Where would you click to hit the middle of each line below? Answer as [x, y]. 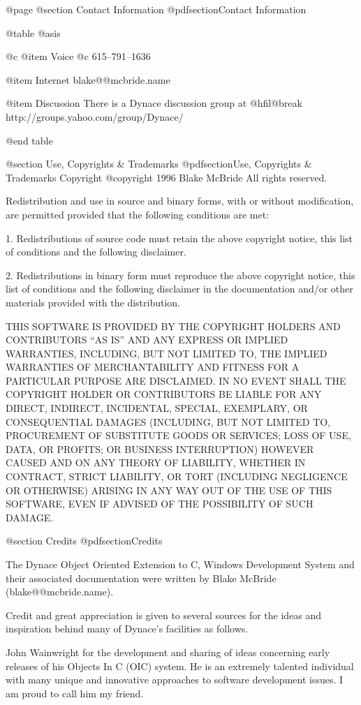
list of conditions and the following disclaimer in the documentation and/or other [179, 289]
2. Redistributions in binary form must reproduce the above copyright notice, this [180, 275]
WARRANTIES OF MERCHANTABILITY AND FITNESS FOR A [153, 367]
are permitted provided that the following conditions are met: [138, 214]
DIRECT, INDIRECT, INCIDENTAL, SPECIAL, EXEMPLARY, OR [157, 408]
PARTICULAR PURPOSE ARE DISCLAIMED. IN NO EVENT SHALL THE [176, 380]
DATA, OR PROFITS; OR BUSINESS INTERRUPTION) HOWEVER [160, 448]
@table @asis [33, 32]
